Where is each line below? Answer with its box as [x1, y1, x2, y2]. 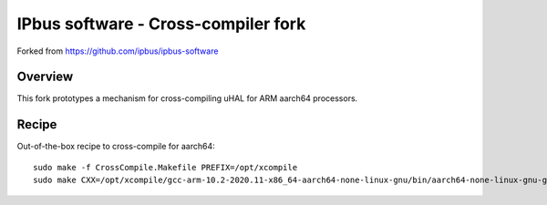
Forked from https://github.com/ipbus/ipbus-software [16, 46, 219, 56]
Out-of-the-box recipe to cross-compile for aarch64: [16, 141, 216, 152]
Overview [16, 69, 74, 85]
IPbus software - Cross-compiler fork [16, 14, 306, 34]
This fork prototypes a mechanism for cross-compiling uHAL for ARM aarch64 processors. [16, 93, 358, 104]
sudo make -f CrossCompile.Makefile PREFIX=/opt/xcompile [33, 162, 298, 172]
